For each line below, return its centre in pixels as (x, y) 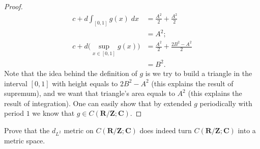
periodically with (226, 103)
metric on (79, 130)
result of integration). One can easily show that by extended (98, 103)
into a (247, 130)
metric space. (25, 140)
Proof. (13, 6)
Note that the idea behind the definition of (71, 73)
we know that (53, 113)
